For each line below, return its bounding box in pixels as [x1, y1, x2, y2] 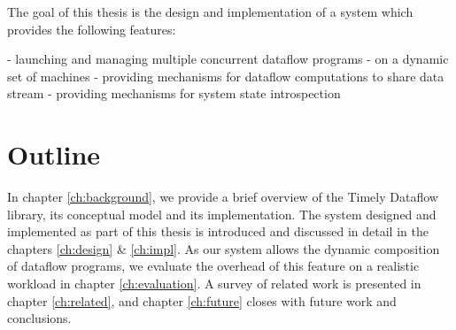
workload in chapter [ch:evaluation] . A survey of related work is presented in [7, 274, 421, 293]
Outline [7, 136, 101, 173]
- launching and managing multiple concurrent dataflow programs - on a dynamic [7, 50, 449, 68]
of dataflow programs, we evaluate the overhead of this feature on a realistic [7, 257, 420, 275]
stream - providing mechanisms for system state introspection [7, 84, 341, 103]
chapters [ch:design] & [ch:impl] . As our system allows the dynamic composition [7, 239, 440, 257]
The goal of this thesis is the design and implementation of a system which [7, 3, 413, 20]
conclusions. [7, 309, 72, 327]
